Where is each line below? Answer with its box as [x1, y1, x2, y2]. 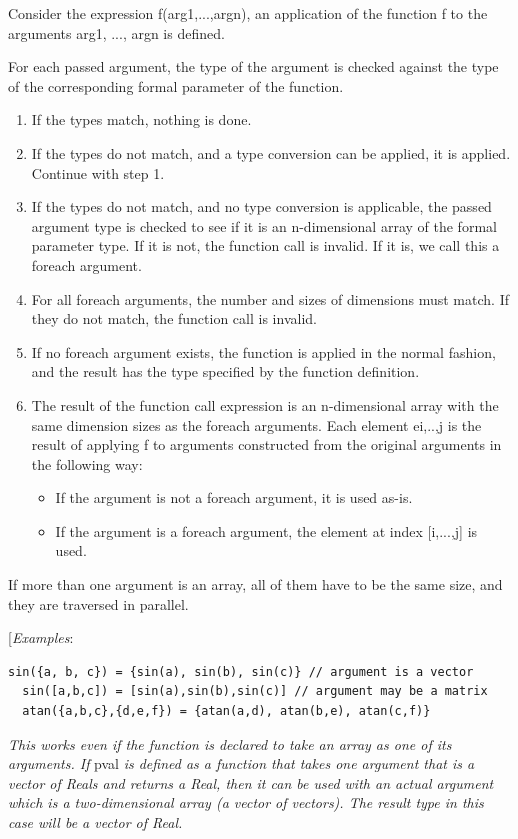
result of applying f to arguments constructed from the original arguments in [31, 434, 502, 455]
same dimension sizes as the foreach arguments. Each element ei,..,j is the [31, 414, 482, 435]
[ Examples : [8, 627, 74, 648]
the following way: [31, 453, 143, 474]
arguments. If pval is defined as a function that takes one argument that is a [8, 753, 475, 774]
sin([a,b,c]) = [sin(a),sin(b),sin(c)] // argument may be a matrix [22, 684, 488, 699]
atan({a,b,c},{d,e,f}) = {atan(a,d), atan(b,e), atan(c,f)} [22, 704, 431, 719]
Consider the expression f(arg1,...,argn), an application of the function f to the [8, 3, 488, 23]
